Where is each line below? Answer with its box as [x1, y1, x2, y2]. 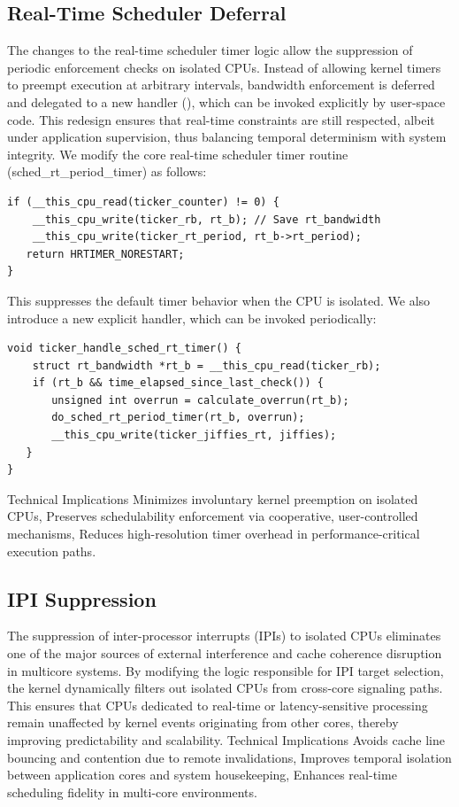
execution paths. [7, 541, 96, 560]
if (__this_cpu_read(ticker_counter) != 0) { [7, 195, 279, 208]
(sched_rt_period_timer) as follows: [7, 162, 207, 181]
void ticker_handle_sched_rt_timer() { [7, 342, 241, 355]
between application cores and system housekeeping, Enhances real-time [7, 765, 397, 784]
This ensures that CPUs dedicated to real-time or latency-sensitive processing [7, 695, 428, 714]
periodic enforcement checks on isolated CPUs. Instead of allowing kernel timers [7, 58, 441, 76]
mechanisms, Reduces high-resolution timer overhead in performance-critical [7, 524, 420, 543]
